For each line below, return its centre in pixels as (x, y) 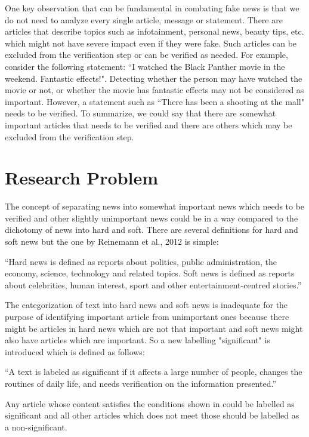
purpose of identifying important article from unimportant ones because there (147, 316)
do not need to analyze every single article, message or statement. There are (144, 19)
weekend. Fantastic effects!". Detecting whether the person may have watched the (154, 78)
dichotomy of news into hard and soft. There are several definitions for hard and (152, 230)
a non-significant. (36, 427)
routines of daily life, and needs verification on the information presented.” (141, 383)
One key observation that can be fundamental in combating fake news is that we (152, 8)
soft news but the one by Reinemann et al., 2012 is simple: (112, 241)
